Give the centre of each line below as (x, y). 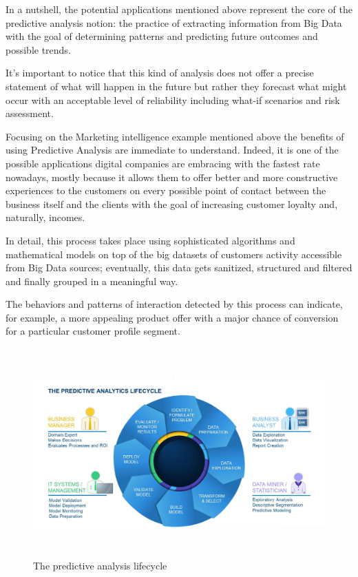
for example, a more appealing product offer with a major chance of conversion (172, 317)
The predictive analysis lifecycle (100, 566)
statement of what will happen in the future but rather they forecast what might (176, 86)
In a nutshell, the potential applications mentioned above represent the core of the (179, 9)
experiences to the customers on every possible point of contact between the (166, 190)
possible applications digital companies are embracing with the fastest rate (163, 163)
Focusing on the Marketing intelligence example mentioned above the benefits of (175, 136)
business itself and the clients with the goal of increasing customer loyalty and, (172, 203)
